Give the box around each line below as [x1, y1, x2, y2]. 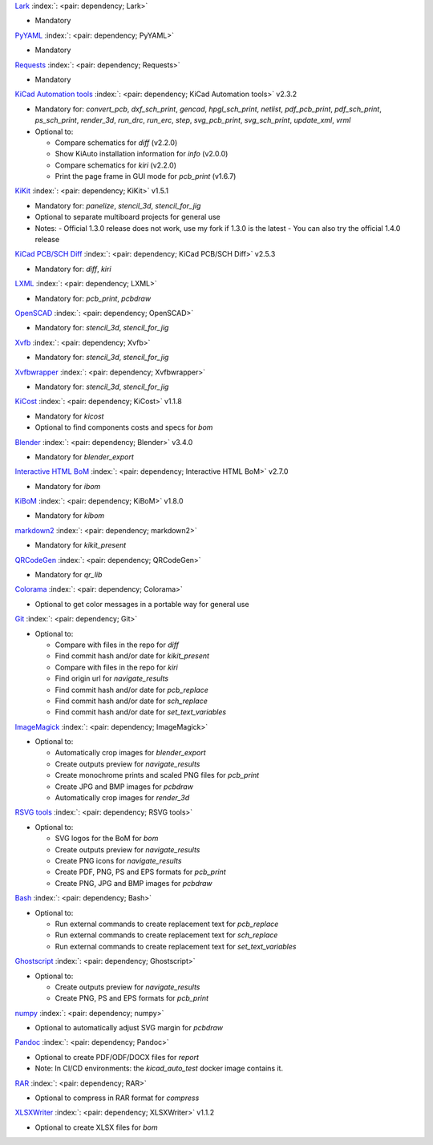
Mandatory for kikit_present [34, 540, 127, 550]
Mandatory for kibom [34, 511, 105, 520]
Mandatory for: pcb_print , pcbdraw [34, 293, 152, 303]
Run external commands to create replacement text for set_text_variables [55, 941, 297, 951]
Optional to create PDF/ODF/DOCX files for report [34, 1052, 200, 1062]
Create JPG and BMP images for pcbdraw [55, 782, 194, 791]
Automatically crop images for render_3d [55, 793, 190, 803]
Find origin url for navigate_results [55, 674, 168, 683]
